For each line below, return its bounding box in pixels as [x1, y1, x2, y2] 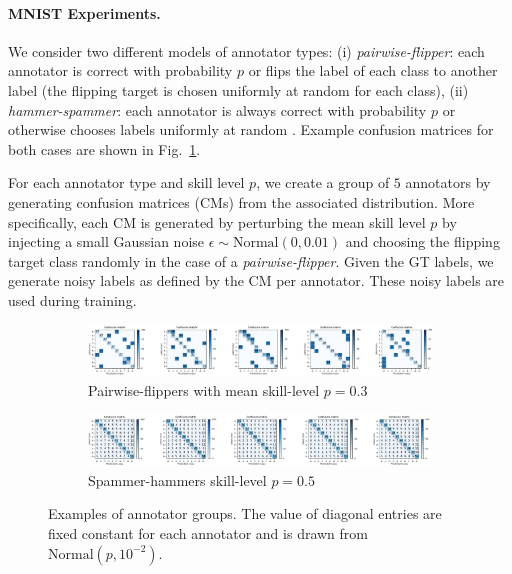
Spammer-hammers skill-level [88, 469, 267, 490]
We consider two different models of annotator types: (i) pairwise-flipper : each [8, 40, 485, 61]
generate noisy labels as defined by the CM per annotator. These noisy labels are [8, 270, 505, 291]
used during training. [8, 289, 137, 310]
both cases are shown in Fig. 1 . [8, 138, 201, 159]
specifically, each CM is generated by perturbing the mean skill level [8, 211, 426, 232]
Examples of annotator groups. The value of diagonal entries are [48, 503, 442, 524]
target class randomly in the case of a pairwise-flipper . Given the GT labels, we [8, 250, 494, 271]
